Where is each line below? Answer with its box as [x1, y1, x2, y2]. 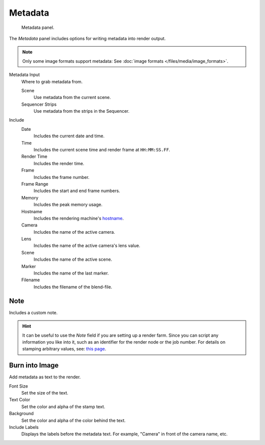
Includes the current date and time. [33, 133, 105, 139]
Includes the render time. [33, 160, 84, 166]
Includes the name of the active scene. [33, 256, 112, 262]
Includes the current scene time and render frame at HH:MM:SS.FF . [33, 147, 170, 153]
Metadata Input [9, 72, 40, 78]
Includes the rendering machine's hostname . [33, 215, 124, 221]
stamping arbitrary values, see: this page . [22, 346, 106, 352]
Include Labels [9, 424, 39, 430]
